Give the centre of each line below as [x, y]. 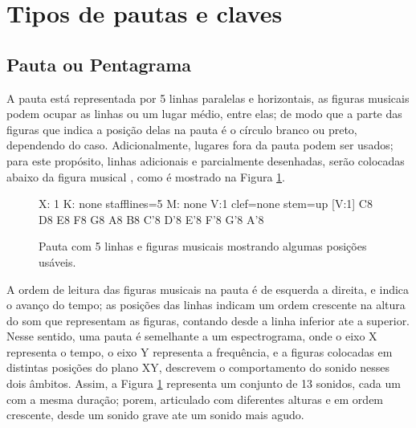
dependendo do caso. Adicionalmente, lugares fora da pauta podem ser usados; [200, 145]
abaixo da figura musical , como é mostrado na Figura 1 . [146, 176]
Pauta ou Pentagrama [99, 64]
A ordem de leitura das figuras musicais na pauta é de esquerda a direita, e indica [208, 289]
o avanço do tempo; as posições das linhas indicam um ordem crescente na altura [206, 305]
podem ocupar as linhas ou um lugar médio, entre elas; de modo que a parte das [204, 114]
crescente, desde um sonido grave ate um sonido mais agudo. [155, 415]
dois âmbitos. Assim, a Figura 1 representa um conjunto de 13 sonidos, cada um [204, 383]
